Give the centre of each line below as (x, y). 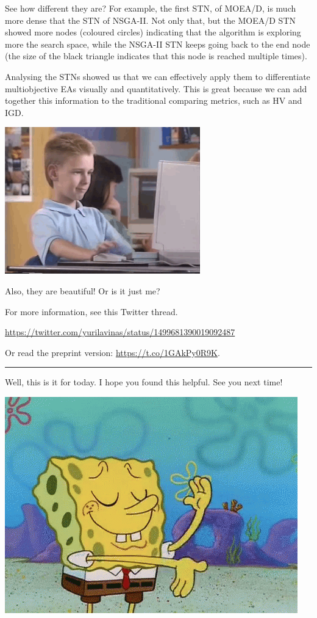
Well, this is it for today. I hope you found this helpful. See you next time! (144, 382)
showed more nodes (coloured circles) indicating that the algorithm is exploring (153, 32)
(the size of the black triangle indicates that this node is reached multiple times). (156, 56)
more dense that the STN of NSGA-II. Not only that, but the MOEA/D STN (151, 20)
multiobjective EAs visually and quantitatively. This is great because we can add (156, 88)
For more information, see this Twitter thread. (91, 311)
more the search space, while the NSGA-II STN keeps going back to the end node (158, 44)
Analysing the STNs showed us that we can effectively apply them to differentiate (158, 76)
